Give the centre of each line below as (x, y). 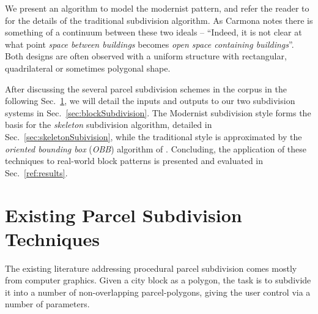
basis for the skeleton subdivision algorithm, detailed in (109, 125)
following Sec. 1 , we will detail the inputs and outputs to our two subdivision (150, 101)
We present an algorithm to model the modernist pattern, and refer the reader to (157, 8)
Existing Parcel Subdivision (124, 215)
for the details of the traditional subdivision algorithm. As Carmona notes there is (159, 20)
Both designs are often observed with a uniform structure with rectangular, (146, 56)
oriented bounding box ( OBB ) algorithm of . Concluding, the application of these (156, 148)
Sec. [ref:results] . (36, 172)
